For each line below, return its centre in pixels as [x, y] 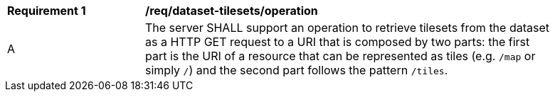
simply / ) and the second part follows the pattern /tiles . [297, 70]
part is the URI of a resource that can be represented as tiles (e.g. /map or [340, 56]
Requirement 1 [47, 11]
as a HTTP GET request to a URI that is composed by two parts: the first [338, 42]
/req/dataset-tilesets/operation [232, 11]
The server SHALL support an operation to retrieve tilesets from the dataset [347, 28]
